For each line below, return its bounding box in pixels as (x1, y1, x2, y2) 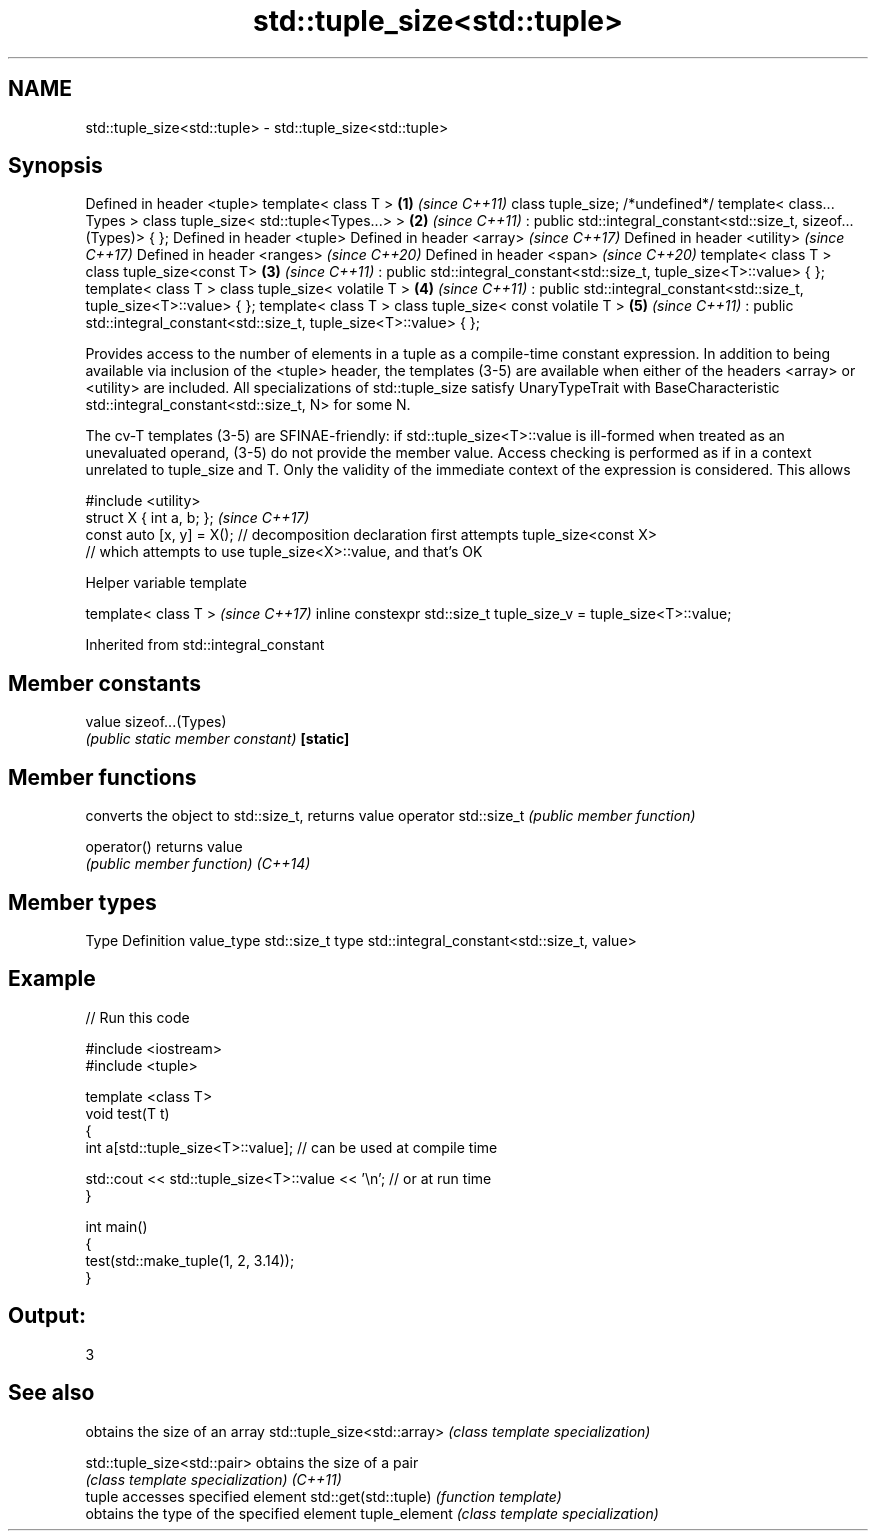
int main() (85, 1217, 148, 1235)
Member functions (8, 764, 197, 790)
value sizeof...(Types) (85, 713, 227, 731)
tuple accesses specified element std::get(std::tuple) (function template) (85, 1487, 562, 1505)
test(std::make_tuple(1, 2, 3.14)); (85, 1251, 295, 1269)
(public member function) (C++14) (85, 855, 311, 873)
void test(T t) (85, 1104, 170, 1122)
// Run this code (85, 1008, 190, 1026)
